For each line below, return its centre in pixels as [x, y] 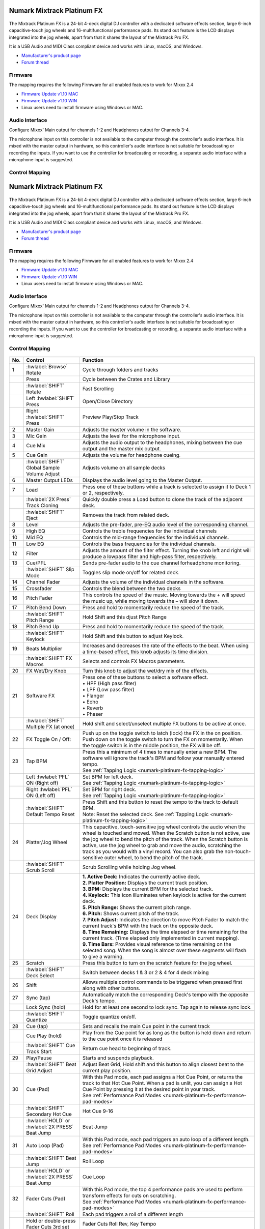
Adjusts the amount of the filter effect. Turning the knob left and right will [167, 550]
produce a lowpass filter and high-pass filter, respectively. [149, 556]
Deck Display [41, 916]
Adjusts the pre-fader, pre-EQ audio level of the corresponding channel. [165, 525]
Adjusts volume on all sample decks [124, 468]
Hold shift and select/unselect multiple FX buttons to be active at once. [164, 724]
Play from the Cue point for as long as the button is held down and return [167, 1032]
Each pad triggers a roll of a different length [133, 1214]
